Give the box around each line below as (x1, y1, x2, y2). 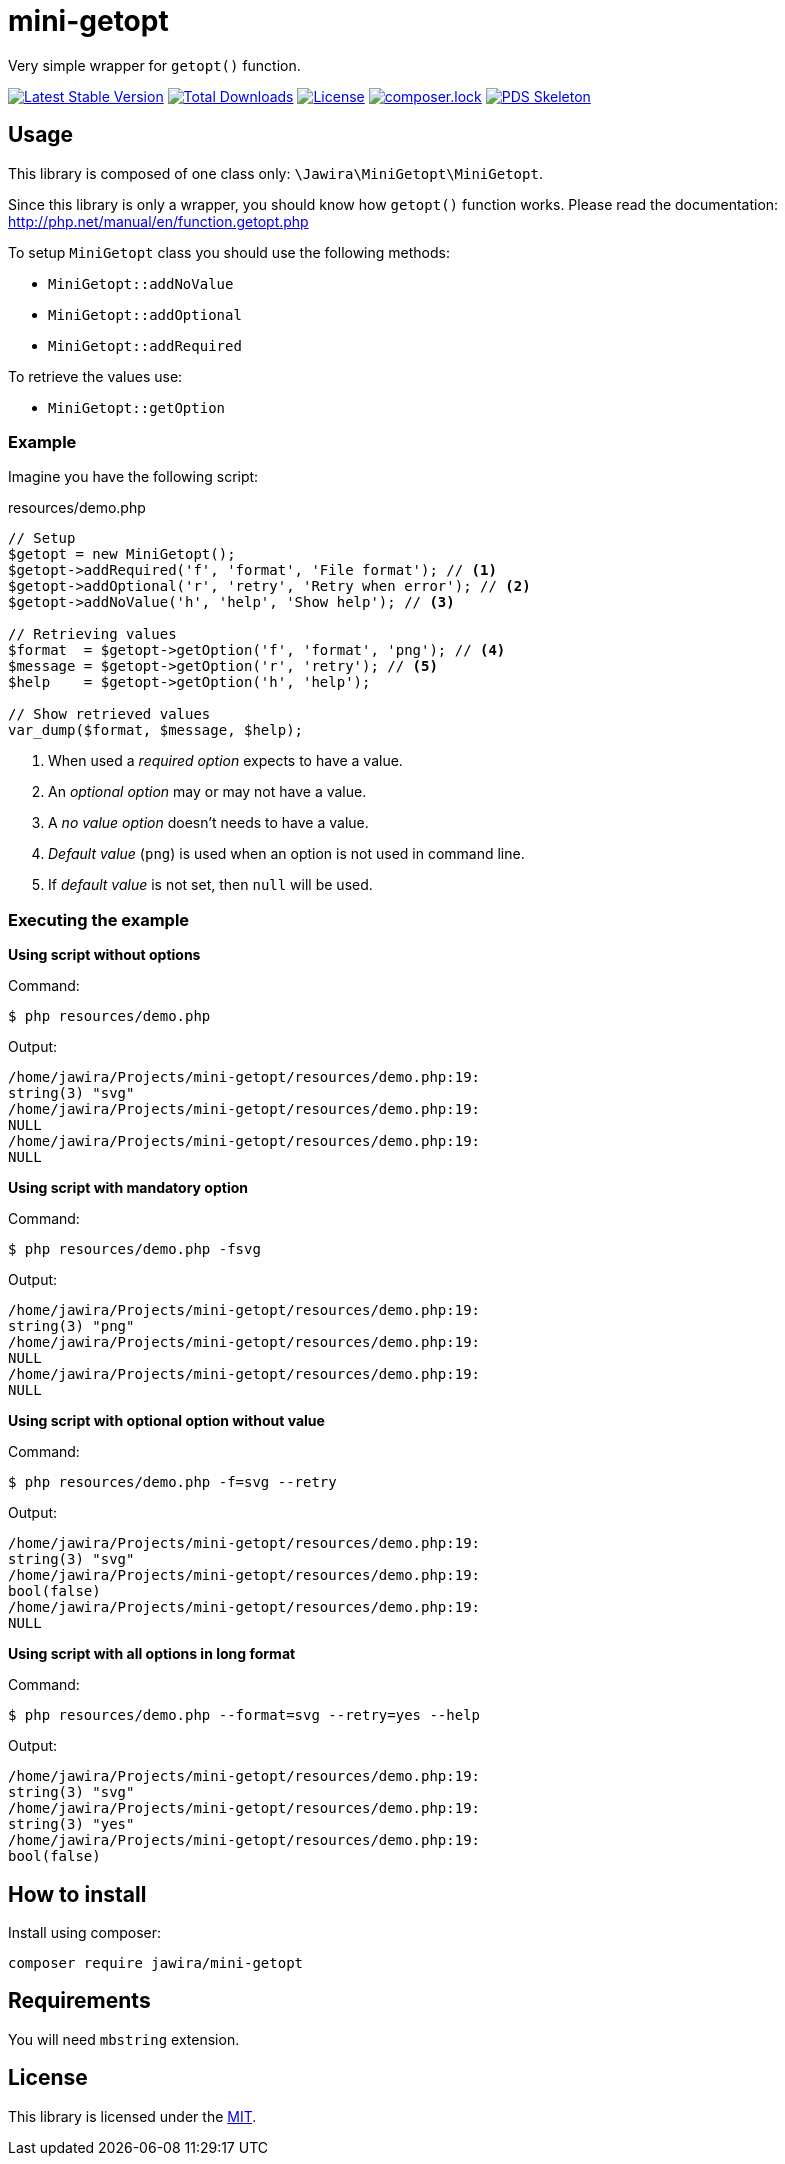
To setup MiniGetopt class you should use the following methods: (8, 243, 450, 261)
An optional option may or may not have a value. (48, 783, 367, 801)
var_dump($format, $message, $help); (8, 722, 304, 739)
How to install (8, 1881, 147, 1907)
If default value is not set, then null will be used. (48, 876, 373, 894)
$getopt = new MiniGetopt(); (8, 546, 236, 563)
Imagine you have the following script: (8, 468, 259, 486)
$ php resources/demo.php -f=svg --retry (8, 1474, 337, 1491)
